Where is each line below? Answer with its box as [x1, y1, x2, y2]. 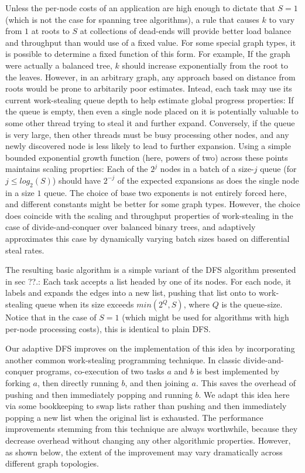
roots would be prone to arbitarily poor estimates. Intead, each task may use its [5, 82, 292, 94]
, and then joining [125, 377, 189, 389]
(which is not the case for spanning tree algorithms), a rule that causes [5, 13, 259, 25]
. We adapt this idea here [198, 388, 290, 400]
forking [5, 377, 30, 389]
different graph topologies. [5, 457, 100, 469]
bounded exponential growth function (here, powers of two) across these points [5, 151, 288, 163]
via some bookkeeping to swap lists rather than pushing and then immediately [5, 400, 287, 412]
